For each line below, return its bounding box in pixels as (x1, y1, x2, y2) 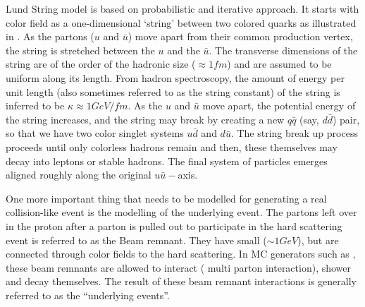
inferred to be (6, 98, 65, 113)
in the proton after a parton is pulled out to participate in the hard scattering (6, 218, 342, 233)
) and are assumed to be (227, 56, 332, 71)
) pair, (332, 112, 360, 126)
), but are (297, 232, 339, 247)
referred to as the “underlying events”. (6, 287, 170, 302)
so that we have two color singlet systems (6, 126, 184, 140)
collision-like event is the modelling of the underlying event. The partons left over (6, 205, 357, 219)
